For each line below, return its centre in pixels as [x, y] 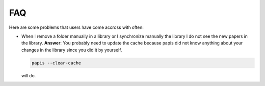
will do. [29, 75]
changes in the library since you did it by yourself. [72, 50]
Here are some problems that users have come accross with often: [77, 27]
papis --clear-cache [56, 63]
